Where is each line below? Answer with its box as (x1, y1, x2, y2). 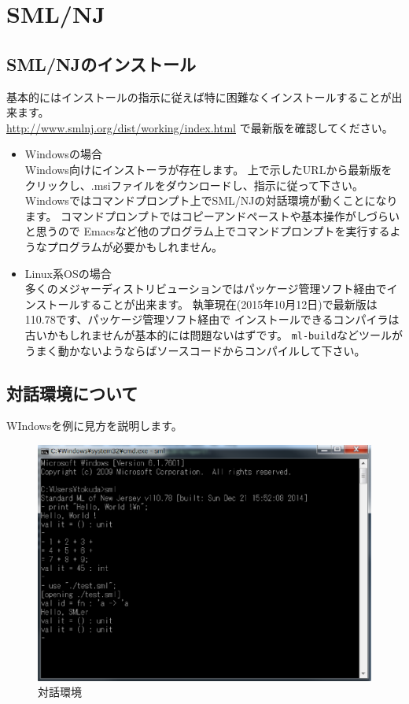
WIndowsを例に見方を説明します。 (6, 417, 182, 434)
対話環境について (6, 380, 138, 405)
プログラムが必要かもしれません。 (46, 238, 223, 254)
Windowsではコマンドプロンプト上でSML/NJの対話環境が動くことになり (24, 192, 398, 209)
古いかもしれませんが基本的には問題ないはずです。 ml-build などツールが (24, 326, 403, 343)
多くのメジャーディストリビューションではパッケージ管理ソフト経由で (24, 280, 387, 297)
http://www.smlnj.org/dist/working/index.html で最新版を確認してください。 (6, 119, 393, 135)
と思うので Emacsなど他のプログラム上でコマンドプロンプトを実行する (24, 223, 390, 239)
